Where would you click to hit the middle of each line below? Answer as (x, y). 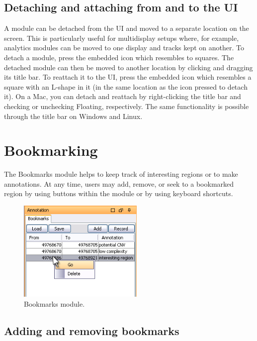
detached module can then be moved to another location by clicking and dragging (128, 67)
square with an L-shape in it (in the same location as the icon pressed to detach (126, 86)
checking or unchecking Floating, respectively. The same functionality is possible (127, 106)
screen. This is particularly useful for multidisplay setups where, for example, (122, 38)
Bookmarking (51, 150)
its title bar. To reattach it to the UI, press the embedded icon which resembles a (128, 77)
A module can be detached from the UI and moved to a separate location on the (127, 28)
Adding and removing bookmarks (92, 330)
